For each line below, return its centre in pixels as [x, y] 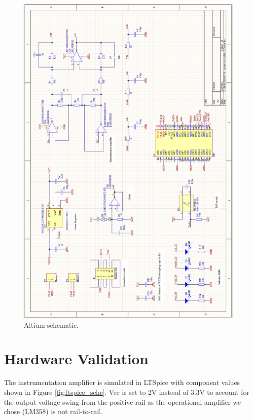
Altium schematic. [51, 325]
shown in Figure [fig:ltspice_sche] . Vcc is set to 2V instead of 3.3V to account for [127, 392]
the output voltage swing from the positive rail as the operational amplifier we [123, 401]
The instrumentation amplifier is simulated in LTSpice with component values [122, 382]
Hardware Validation [76, 359]
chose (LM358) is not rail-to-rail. [54, 411]
